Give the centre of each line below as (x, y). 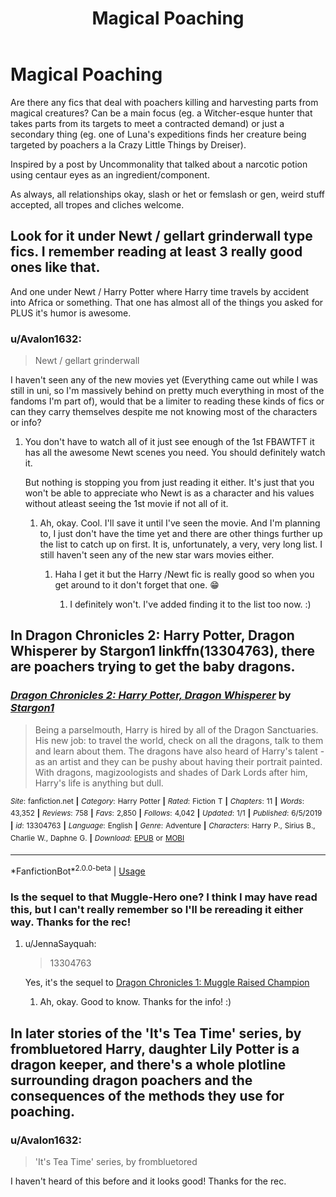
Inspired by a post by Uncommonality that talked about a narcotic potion (159, 164)
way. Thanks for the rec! (71, 922)
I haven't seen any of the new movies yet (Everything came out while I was (164, 380)
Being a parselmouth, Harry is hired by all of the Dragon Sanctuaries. (176, 729)
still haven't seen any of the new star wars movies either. (157, 555)
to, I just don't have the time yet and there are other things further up (181, 534)
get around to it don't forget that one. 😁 (137, 585)
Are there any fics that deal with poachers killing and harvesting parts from (164, 102)
